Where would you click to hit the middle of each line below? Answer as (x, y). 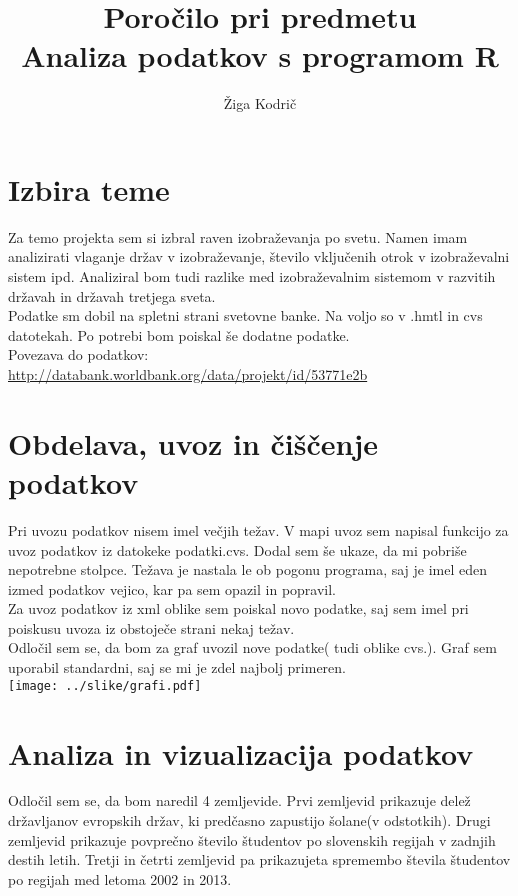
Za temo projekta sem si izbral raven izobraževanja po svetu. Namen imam (238, 236)
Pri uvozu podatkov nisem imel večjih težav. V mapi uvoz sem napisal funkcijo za (258, 529)
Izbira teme (89, 188)
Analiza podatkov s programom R (260, 55)
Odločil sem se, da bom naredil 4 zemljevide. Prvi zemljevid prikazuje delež (239, 800)
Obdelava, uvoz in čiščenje (193, 442)
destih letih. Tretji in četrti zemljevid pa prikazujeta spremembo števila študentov (259, 859)
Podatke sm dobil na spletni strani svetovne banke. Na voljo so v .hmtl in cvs (245, 315)
